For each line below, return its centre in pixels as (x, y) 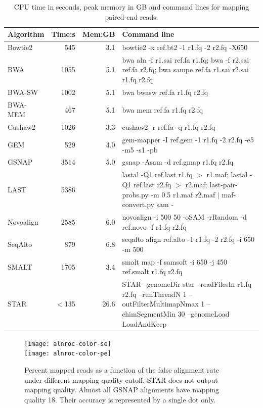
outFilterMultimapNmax (160, 304)
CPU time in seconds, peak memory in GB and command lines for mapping (131, 7)
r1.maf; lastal (227, 174)
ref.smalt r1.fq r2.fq (152, 271)
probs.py (135, 194)
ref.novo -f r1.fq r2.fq (154, 226)
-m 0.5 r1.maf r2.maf (183, 194)
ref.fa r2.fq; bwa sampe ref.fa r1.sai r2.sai (185, 69)
